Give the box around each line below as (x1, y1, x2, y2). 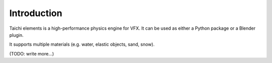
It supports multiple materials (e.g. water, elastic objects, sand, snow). (9, 41, 155, 47)
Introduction (9, 8, 62, 19)
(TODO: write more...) (9, 50, 54, 56)
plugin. (9, 32, 24, 38)
